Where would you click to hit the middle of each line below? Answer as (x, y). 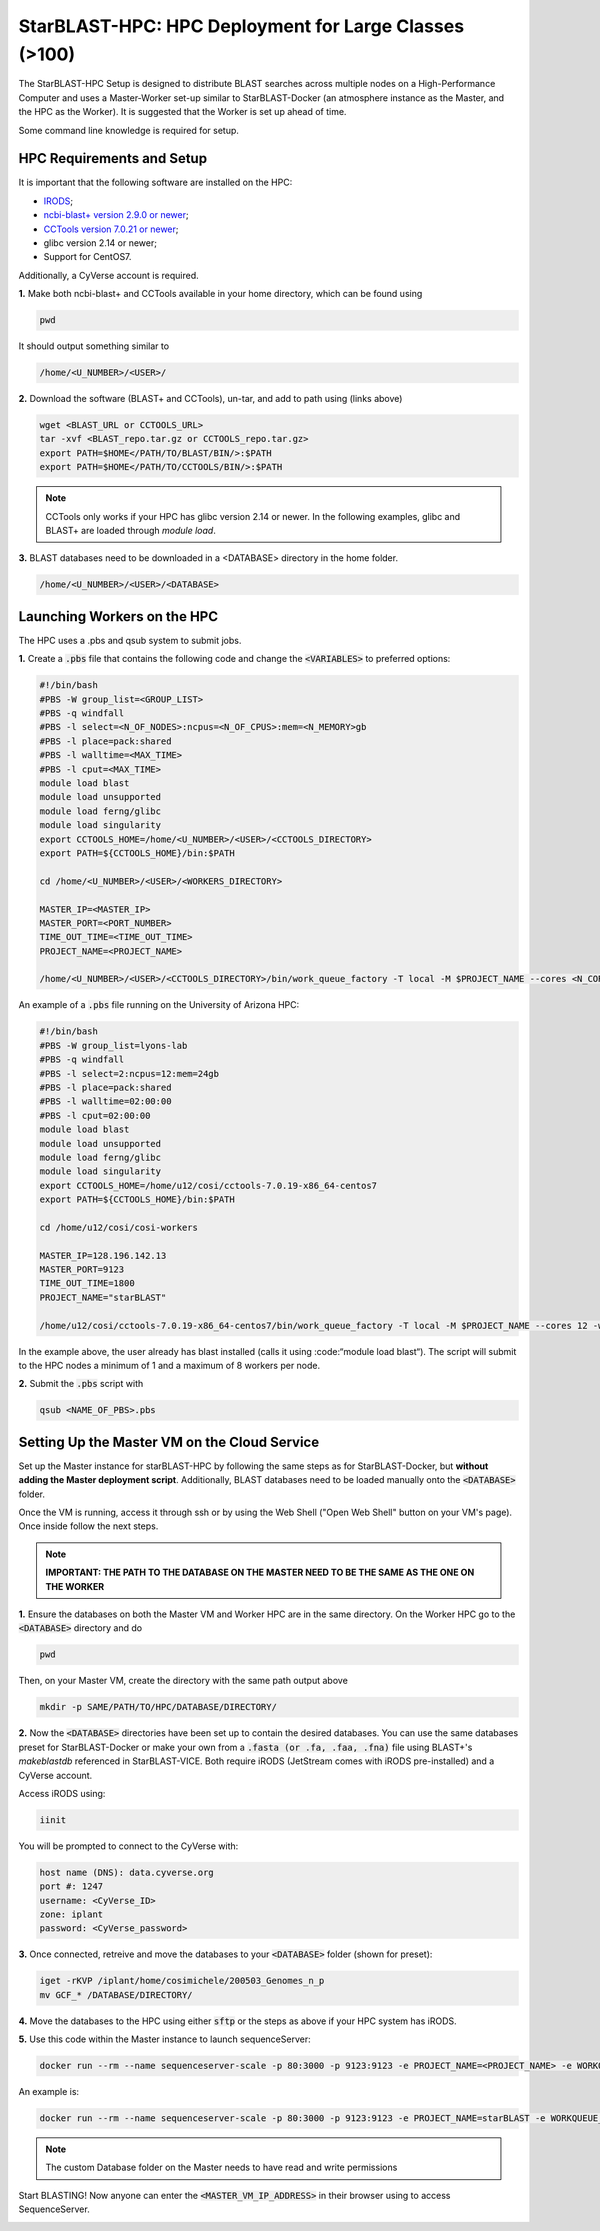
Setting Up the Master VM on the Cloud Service (169, 1441)
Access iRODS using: (62, 1793)
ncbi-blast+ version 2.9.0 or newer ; (116, 215)
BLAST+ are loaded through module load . (131, 531)
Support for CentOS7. (87, 257)
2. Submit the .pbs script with (81, 1384)
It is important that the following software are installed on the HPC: (155, 182)
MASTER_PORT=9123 (82, 1269)
